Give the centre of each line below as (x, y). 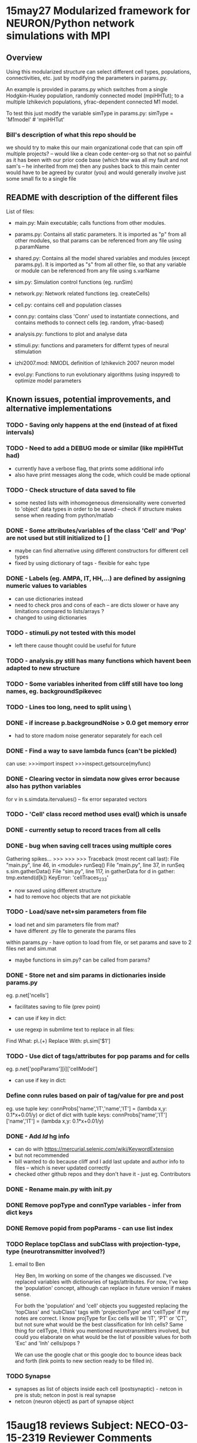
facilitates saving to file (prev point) (57, 1007)
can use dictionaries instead (49, 599)
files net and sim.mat (31, 948)
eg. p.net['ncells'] (27, 995)
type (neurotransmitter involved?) (56, 1251)
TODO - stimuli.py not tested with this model (71, 633)
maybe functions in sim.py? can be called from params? (82, 960)
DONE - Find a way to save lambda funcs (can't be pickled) (91, 750)
